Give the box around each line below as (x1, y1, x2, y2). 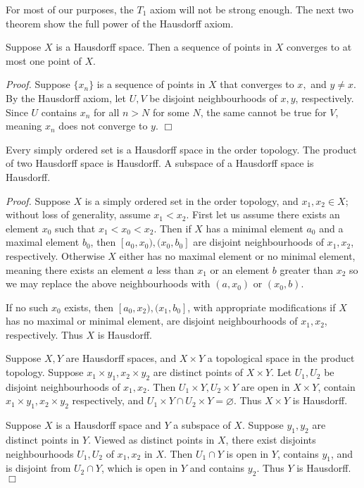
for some (152, 104, 189, 119)
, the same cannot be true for (200, 104, 327, 119)
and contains (189, 461, 245, 475)
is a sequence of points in (96, 77, 206, 92)
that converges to (220, 77, 294, 92)
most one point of (6, 53, 82, 68)
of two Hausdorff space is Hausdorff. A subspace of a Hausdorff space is (6, 156, 314, 170)
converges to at (286, 39, 352, 54)
